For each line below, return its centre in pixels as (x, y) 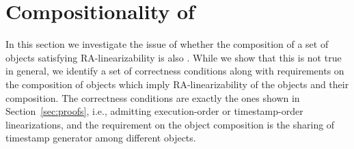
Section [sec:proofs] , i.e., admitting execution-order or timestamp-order (154, 111)
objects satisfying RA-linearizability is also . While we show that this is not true (174, 57)
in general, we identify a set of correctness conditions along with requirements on (175, 71)
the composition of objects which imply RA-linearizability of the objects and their (177, 84)
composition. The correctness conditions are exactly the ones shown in (153, 97)
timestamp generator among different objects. (101, 138)
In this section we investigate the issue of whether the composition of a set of (167, 44)
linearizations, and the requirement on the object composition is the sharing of (170, 124)
